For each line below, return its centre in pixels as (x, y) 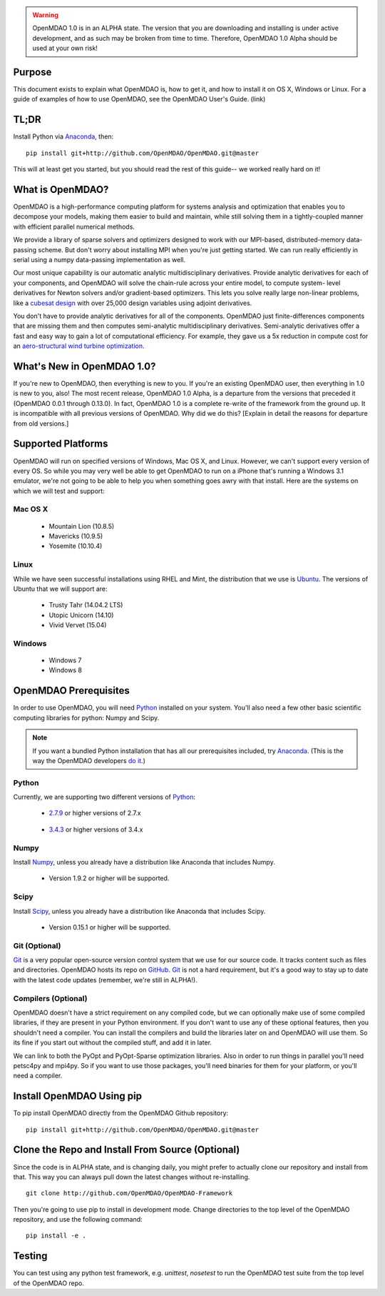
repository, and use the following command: (78, 1220)
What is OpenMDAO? (61, 189)
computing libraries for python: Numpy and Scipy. (86, 717)
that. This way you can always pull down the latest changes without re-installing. (132, 1177)
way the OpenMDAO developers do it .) (89, 760)
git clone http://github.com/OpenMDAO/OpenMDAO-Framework (129, 1193)
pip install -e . (56, 1236)
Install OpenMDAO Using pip (78, 1096)
